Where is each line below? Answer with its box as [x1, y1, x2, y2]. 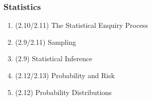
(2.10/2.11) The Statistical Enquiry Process [15, 20, 148, 30]
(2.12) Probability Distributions [15, 87, 112, 97]
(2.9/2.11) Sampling [15, 36, 76, 47]
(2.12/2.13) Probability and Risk [15, 70, 115, 80]
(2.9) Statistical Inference [15, 53, 92, 64]
